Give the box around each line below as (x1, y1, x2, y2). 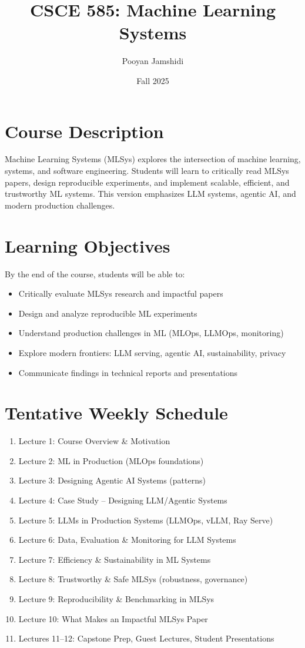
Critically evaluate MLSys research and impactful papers (18, 287, 223, 300)
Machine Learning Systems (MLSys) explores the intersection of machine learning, (5, 153, 301, 165)
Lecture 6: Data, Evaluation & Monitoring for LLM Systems (18, 533, 236, 546)
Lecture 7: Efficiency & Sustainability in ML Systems (18, 553, 211, 565)
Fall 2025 (136, 74, 169, 86)
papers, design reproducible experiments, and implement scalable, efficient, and (5, 176, 290, 188)
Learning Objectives (5, 233, 170, 257)
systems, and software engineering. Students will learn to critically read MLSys (5, 164, 289, 177)
